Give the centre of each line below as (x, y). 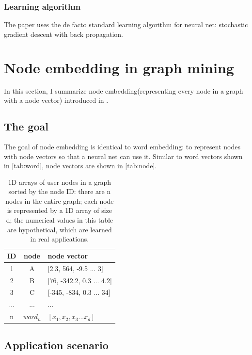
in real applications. (60, 239)
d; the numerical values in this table (60, 220)
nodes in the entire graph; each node (60, 201)
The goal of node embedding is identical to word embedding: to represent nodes (122, 146)
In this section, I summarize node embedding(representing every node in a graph (124, 90)
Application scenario (56, 345)
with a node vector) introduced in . (56, 100)
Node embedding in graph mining (119, 67)
